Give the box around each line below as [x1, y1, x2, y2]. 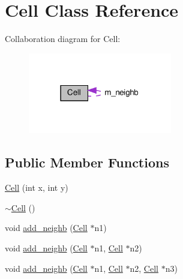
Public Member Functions [5, 153, 169, 172]
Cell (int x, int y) [5, 181, 68, 194]
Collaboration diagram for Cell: [5, 32, 121, 45]
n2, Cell [130, 262, 158, 274]
